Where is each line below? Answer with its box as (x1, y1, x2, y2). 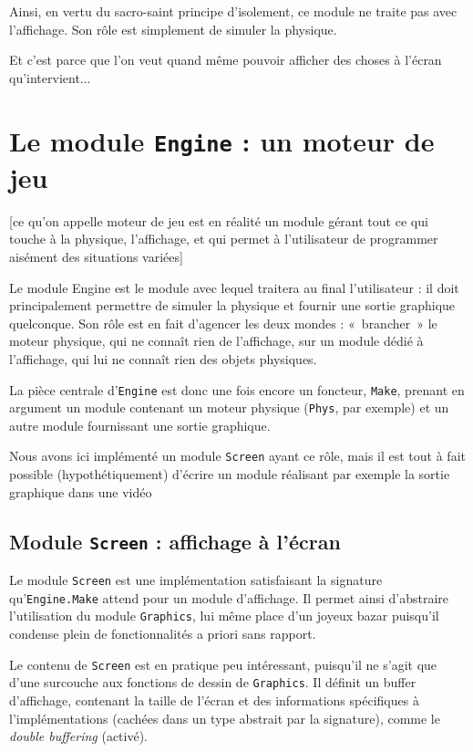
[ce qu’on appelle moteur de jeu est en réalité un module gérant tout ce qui (9, 211, 428, 230)
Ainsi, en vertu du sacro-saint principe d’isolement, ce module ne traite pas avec (9, 2, 458, 20)
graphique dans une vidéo (9, 482, 152, 501)
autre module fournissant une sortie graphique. (9, 415, 271, 434)
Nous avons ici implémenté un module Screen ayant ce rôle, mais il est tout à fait (9, 446, 466, 465)
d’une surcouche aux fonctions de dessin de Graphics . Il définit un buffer (9, 673, 416, 692)
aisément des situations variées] (9, 247, 183, 266)
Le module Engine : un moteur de (9, 121, 435, 159)
